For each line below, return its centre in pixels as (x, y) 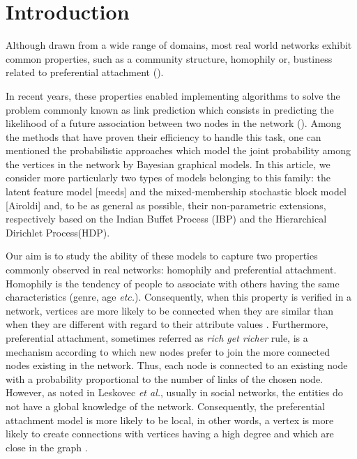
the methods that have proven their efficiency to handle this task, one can (164, 136)
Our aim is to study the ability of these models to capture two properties (162, 256)
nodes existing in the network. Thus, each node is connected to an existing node (177, 365)
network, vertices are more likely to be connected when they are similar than (170, 310)
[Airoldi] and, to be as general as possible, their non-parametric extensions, (166, 205)
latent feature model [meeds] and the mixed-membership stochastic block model (176, 191)
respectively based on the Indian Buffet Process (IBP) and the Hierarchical (166, 219)
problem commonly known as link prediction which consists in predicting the (170, 109)
